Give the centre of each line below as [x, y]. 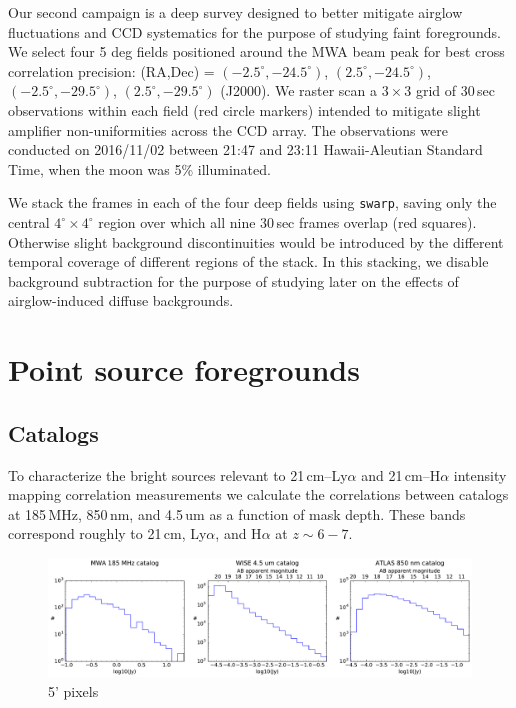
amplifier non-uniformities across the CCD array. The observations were [228, 129]
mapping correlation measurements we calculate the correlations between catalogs [258, 494]
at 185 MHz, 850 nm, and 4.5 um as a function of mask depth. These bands [237, 513]
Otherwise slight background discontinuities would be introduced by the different [256, 241]
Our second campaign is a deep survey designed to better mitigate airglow [235, 12]
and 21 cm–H [401, 474]
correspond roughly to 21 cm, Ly [107, 533]
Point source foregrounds [184, 369]
